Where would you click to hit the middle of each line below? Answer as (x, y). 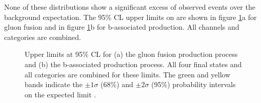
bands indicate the (54, 84)
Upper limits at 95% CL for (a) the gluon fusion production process (131, 54)
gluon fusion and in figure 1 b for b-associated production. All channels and (122, 27)
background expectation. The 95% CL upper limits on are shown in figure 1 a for (130, 17)
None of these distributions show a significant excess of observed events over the (130, 7)
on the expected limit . (61, 94)
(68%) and (117, 84)
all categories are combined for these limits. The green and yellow (128, 74)
